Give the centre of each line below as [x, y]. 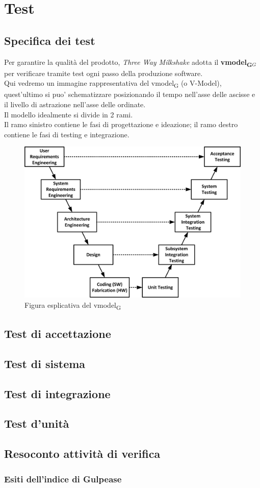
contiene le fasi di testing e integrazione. [67, 134]
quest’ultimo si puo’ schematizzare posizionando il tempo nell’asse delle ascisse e [130, 94]
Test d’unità [37, 423]
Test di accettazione [58, 334]
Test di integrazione [57, 393]
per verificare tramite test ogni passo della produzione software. [103, 73]
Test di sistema [45, 363]
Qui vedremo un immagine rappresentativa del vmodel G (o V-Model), [113, 84]
